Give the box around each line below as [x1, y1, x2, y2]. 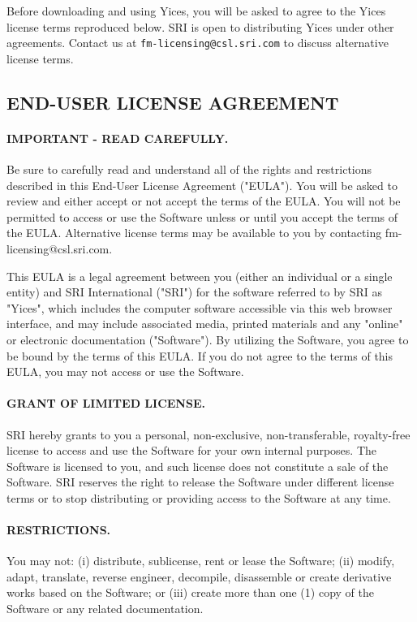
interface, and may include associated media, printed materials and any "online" [6, 315, 403, 332]
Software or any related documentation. [6, 600, 204, 617]
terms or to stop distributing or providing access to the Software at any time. [6, 489, 391, 506]
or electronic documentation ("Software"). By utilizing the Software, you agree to [6, 330, 409, 348]
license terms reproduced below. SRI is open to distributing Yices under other [6, 18, 394, 35]
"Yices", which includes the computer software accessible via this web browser [6, 299, 393, 316]
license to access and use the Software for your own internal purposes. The [6, 442, 377, 459]
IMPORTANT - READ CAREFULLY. [6, 129, 229, 146]
